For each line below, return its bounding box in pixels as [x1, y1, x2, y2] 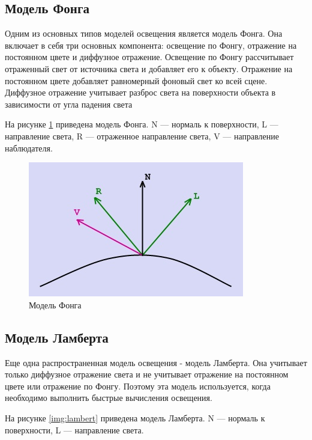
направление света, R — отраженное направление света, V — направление [5, 129, 280, 142]
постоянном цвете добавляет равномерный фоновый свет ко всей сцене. [5, 74, 268, 87]
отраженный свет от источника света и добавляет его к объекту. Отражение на [5, 62, 293, 75]
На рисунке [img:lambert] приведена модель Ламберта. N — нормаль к [5, 411, 265, 424]
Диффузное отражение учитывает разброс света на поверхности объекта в [5, 86, 276, 99]
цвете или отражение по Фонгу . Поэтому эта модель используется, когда [5, 379, 271, 392]
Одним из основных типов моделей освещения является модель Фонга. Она [5, 27, 283, 40]
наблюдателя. [5, 141, 53, 154]
